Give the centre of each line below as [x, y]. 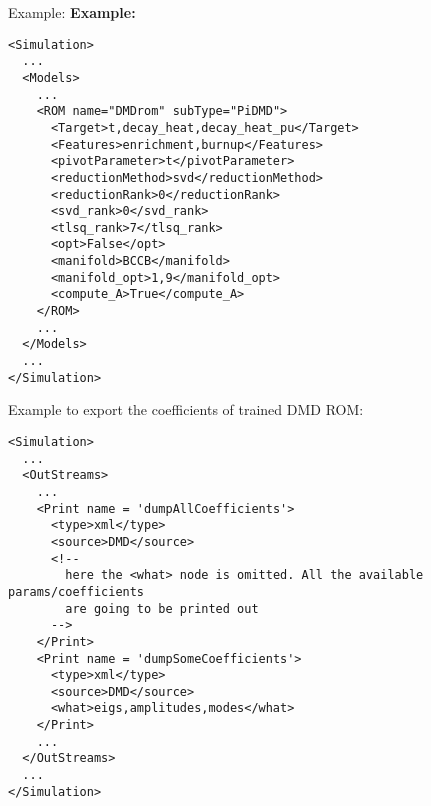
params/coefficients [76, 591]
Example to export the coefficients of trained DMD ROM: [186, 409]
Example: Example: [72, 12]
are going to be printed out [162, 608]
